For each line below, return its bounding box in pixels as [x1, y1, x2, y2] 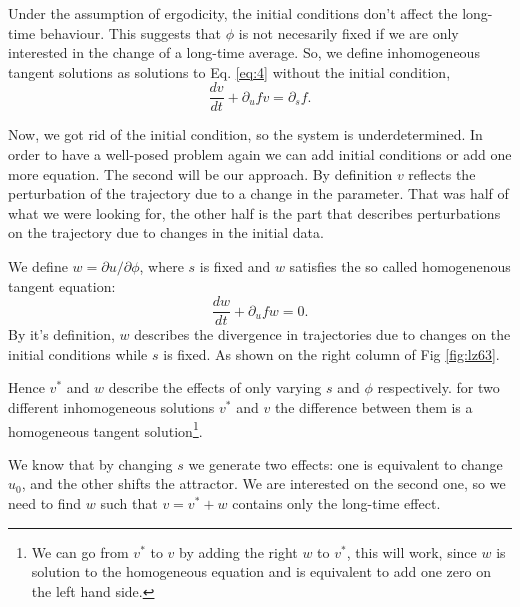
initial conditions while [8, 343, 148, 364]
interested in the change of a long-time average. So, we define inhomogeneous [8, 42, 480, 63]
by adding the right [179, 541, 298, 562]
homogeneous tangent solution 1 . [8, 417, 203, 441]
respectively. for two [377, 377, 500, 398]
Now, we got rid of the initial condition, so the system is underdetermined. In [8, 124, 483, 145]
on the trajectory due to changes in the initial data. [8, 222, 324, 243]
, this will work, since [346, 541, 477, 562]
